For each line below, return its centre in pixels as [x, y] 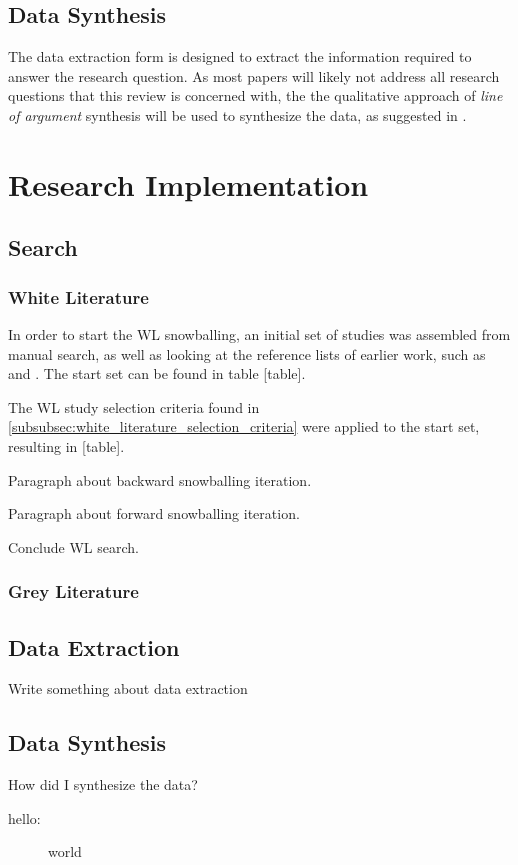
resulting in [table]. [66, 445]
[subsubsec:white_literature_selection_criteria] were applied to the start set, [244, 426]
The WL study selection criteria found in [134, 406]
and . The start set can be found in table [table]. [157, 373]
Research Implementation [188, 183]
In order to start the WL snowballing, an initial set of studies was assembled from [259, 333]
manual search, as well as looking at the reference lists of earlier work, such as [247, 353]
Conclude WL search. [73, 546]
